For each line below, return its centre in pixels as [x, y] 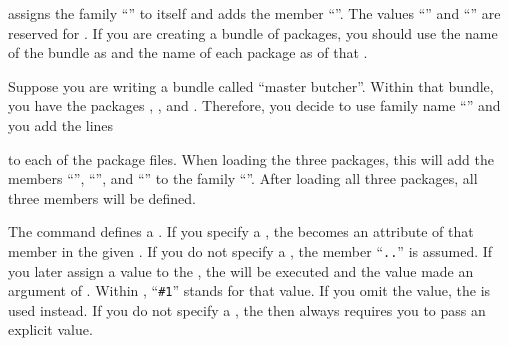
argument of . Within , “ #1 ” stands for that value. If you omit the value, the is [249, 290]
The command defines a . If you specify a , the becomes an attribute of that [241, 231]
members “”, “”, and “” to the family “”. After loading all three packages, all [243, 178]
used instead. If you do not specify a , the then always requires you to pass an [247, 309]
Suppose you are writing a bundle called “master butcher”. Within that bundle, [251, 85]
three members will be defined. [102, 197]
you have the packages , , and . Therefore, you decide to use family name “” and [254, 105]
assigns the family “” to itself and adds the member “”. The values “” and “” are [254, 13]
